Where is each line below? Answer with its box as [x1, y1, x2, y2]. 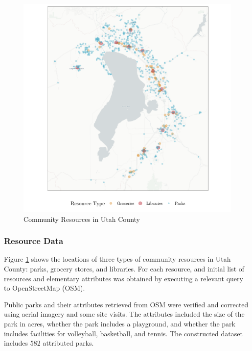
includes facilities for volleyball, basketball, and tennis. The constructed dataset [4, 328, 243, 338]
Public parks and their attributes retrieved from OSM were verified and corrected [4, 299, 249, 309]
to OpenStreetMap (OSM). [4, 283, 85, 293]
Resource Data [4, 235, 64, 247]
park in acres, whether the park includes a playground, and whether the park [4, 318, 235, 328]
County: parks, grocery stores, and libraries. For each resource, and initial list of [4, 264, 245, 273]
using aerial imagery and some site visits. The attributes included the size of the [4, 309, 245, 319]
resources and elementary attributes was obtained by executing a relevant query [4, 273, 243, 283]
